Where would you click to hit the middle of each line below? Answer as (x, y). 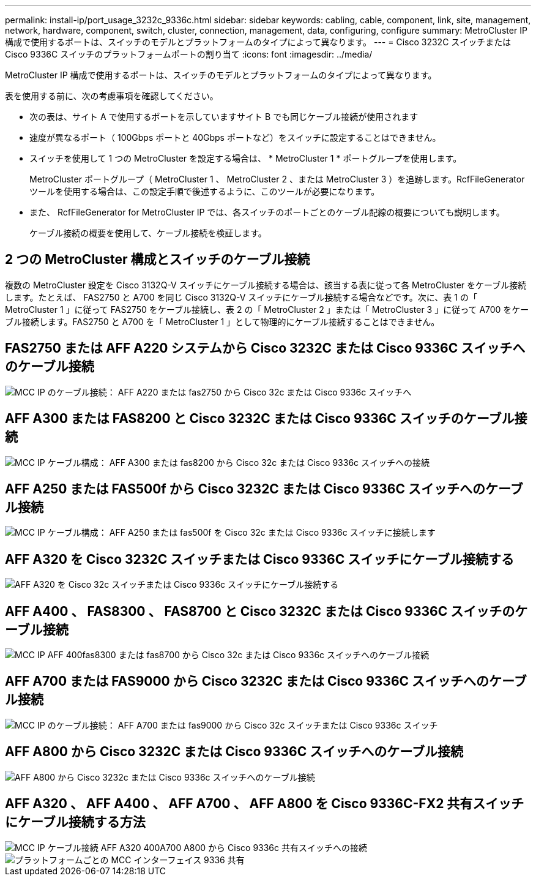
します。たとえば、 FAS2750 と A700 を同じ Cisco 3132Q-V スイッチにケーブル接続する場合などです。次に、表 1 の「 (241, 297)
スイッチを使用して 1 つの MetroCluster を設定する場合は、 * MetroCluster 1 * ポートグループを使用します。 (246, 158)
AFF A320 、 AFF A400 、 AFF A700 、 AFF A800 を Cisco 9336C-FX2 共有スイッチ (265, 804)
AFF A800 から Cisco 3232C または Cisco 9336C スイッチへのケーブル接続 (234, 752)
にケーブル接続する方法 (75, 822)
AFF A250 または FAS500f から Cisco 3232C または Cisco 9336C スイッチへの (245, 489)
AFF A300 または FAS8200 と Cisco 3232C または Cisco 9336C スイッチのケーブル (260, 419)
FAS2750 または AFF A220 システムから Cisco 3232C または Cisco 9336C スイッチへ (265, 348)
